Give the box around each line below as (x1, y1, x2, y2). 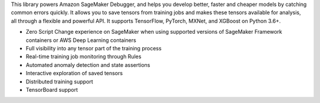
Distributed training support (25, 78, 94, 85)
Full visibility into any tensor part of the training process (25, 44, 162, 51)
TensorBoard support (25, 86, 78, 93)
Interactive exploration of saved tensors (25, 70, 123, 77)
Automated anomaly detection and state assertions (25, 61, 151, 68)
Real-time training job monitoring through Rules (25, 53, 142, 60)
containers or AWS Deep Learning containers (25, 36, 136, 44)
